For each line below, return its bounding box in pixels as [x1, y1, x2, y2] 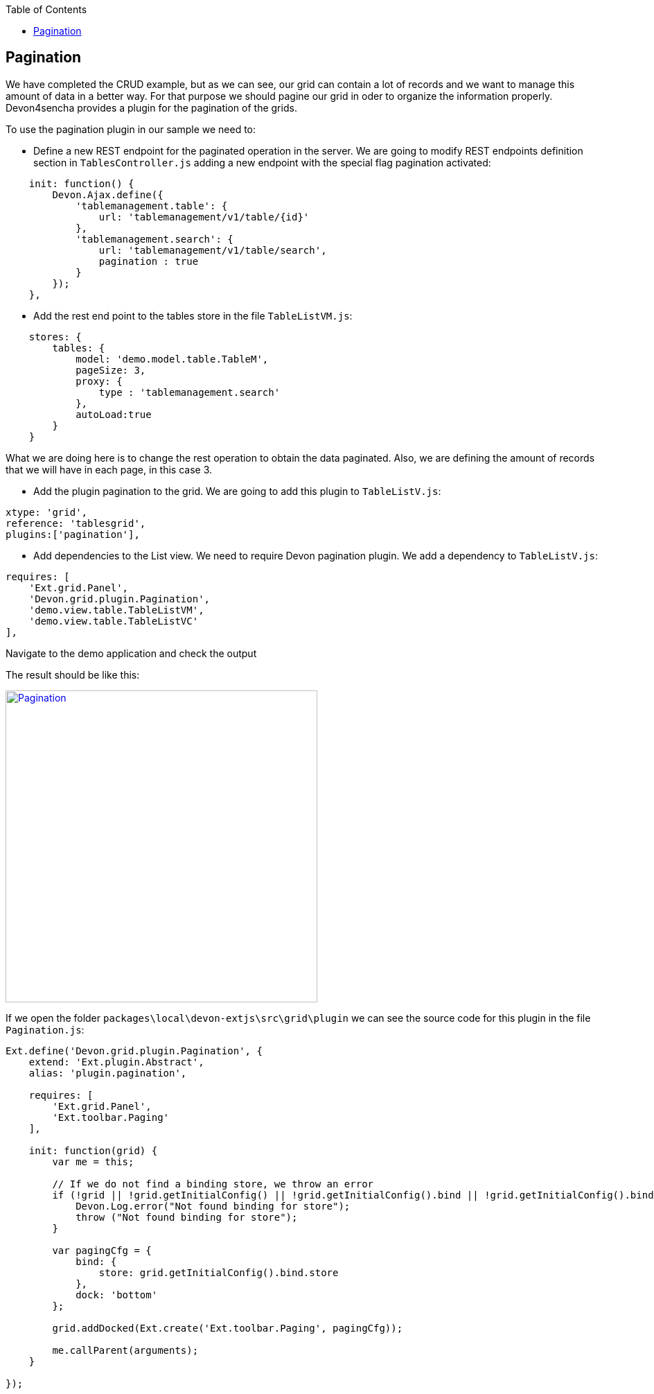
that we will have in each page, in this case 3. [6, 463, 213, 476]
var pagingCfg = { [52, 1244, 152, 1256]
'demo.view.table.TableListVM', [28, 604, 204, 616]
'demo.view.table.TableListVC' [28, 615, 199, 627]
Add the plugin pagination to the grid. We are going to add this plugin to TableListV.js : [33, 485, 441, 497]
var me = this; [52, 1156, 134, 1167]
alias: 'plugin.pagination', [28, 1067, 187, 1079]
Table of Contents [6, 3, 87, 15]
